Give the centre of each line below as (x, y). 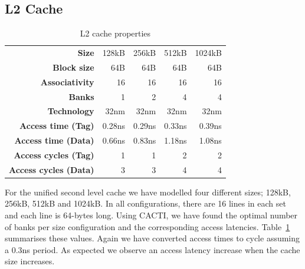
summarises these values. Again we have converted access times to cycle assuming (152, 238)
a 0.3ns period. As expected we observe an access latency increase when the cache (152, 249)
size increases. (30, 261)
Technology (71, 111)
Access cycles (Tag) (54, 155)
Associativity (67, 82)
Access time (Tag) (57, 126)
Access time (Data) (54, 140)
